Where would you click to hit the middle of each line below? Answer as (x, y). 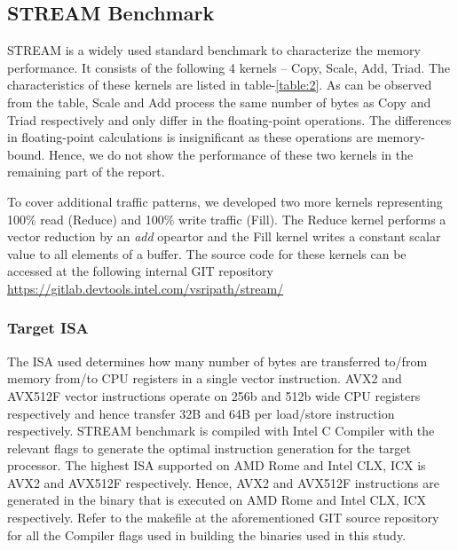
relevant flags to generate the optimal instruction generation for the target (209, 448)
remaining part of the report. (86, 172)
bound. (26, 154)
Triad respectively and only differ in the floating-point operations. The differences (229, 119)
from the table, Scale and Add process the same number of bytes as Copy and (219, 102)
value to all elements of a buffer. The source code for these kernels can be (207, 253)
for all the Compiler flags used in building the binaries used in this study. (207, 534)
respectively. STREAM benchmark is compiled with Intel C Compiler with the (221, 431)
